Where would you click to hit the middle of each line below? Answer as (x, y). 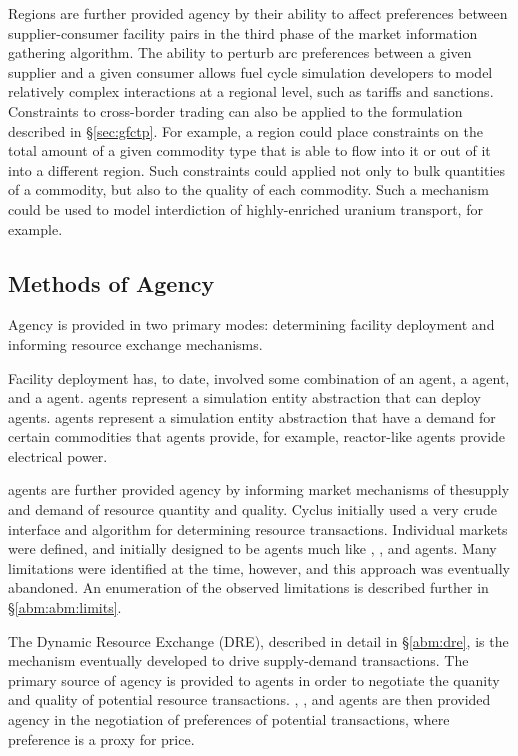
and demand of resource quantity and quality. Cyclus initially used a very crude (252, 509)
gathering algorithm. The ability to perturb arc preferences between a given (240, 52)
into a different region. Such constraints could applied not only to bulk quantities (257, 169)
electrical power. (58, 455)
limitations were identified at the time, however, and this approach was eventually (259, 567)
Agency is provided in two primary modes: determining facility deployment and (251, 324)
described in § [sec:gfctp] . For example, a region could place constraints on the (245, 130)
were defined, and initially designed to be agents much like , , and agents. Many (252, 548)
